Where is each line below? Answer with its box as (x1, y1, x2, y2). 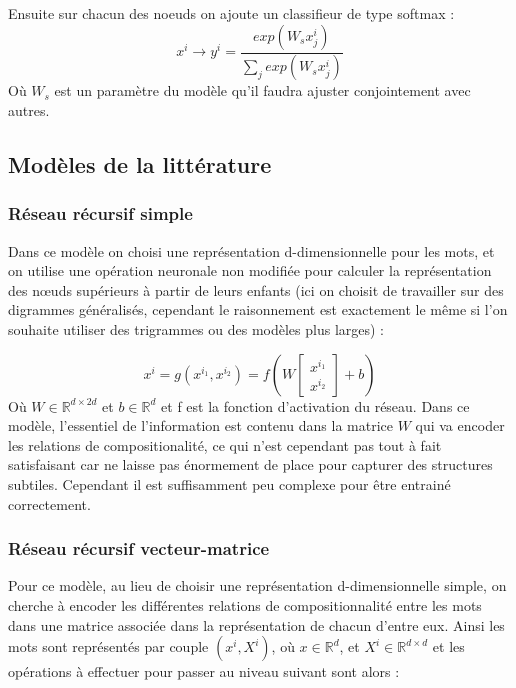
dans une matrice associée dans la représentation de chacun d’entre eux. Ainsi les (8, 614, 505, 635)
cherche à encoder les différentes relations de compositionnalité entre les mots (8, 595, 482, 615)
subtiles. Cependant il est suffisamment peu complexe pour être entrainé (8, 474, 451, 494)
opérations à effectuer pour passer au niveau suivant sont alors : (8, 661, 400, 682)
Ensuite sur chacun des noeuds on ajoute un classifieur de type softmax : (8, 3, 455, 23)
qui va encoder (415, 415, 505, 436)
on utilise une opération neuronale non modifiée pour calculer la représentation (8, 260, 492, 281)
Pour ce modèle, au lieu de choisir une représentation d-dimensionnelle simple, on (8, 575, 507, 596)
